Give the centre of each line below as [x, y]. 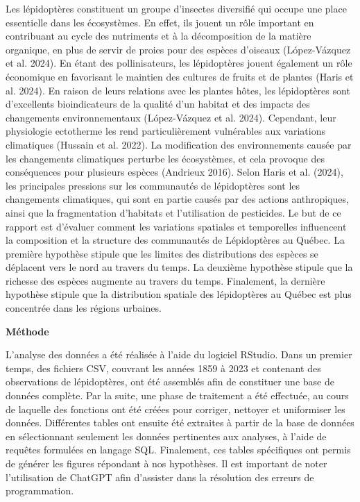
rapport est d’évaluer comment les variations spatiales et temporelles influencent [176, 226]
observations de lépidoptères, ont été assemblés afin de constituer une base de [170, 382]
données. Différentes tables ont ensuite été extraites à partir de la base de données [180, 422]
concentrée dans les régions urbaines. [84, 308]
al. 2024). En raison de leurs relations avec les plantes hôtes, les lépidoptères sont [178, 90]
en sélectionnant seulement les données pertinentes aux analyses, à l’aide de [166, 436]
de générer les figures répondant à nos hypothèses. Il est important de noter [166, 463]
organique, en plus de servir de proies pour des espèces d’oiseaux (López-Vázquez [178, 49]
